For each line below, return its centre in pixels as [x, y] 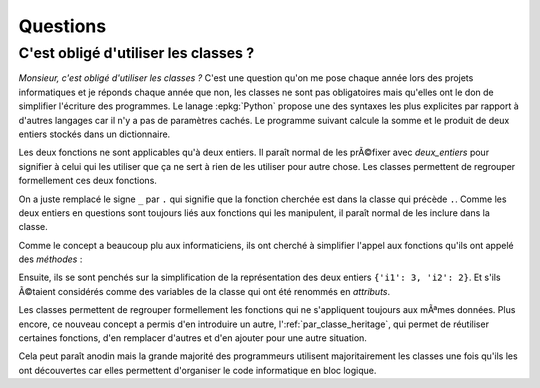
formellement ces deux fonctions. [87, 181]
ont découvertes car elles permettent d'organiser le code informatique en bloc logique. [197, 370]
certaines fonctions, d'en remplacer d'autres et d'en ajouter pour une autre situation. [192, 338]
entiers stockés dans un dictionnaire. [94, 134]
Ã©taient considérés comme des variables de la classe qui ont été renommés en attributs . [204, 291]
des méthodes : [50, 259]
